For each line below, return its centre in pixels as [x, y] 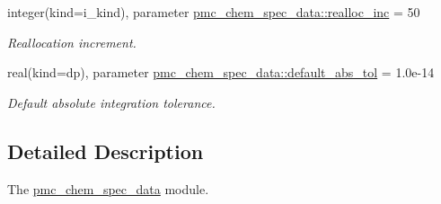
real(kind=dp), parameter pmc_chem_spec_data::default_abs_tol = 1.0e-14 [221, 72]
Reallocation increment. [72, 42]
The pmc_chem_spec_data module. [108, 188]
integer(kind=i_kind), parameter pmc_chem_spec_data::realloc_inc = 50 [214, 12]
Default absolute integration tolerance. [111, 102]
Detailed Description [106, 151]
